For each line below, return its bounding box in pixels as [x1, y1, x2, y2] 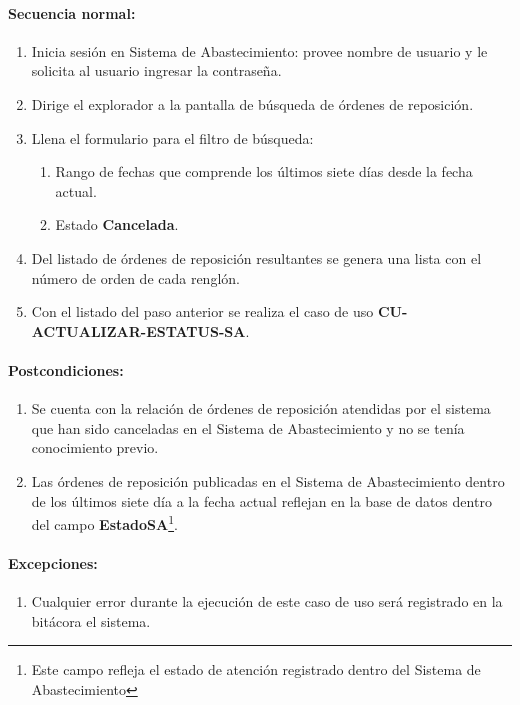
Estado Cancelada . [55, 214, 179, 235]
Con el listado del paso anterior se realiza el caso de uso [31, 301, 374, 322]
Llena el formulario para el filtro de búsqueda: [31, 127, 314, 148]
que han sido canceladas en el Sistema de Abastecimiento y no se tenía [31, 417, 465, 438]
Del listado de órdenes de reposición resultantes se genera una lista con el [31, 247, 482, 268]
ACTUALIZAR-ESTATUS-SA [31, 320, 246, 341]
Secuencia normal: [8, 2, 136, 23]
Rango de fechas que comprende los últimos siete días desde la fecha [55, 161, 473, 182]
